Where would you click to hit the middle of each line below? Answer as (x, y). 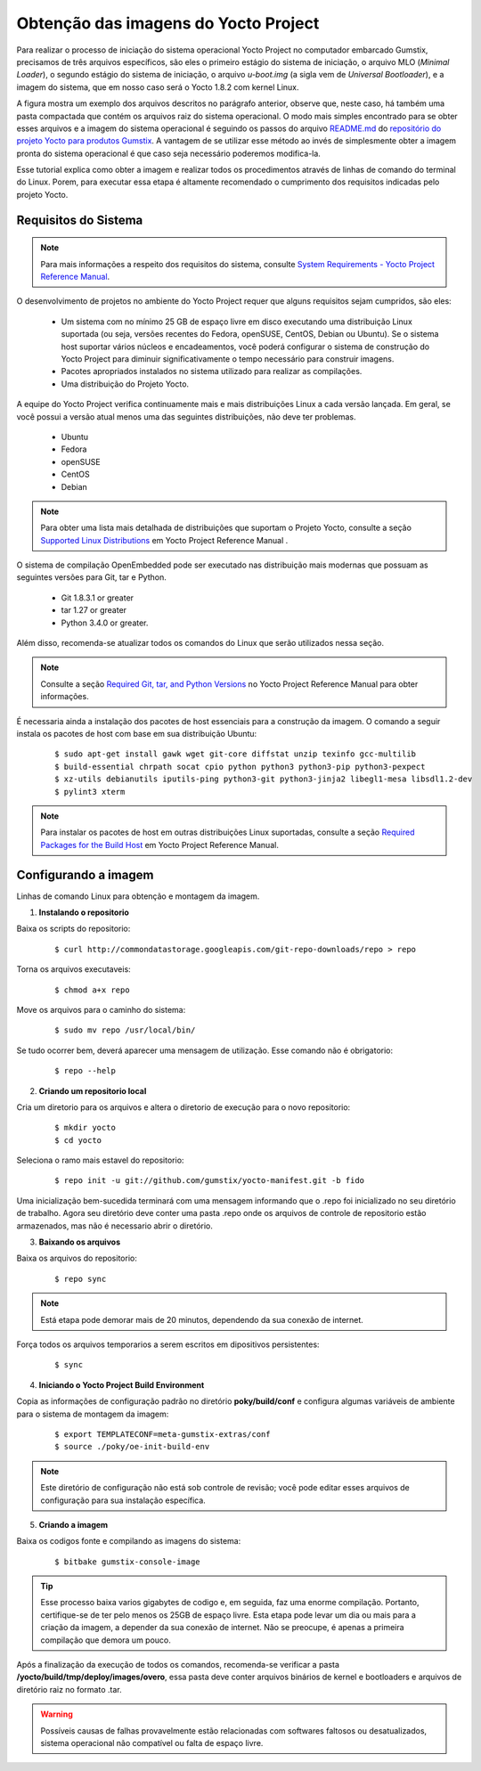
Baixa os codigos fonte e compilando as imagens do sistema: (129, 1541)
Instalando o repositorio (84, 912)
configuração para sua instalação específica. (123, 1500)
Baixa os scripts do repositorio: (73, 929)
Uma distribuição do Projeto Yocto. (125, 384)
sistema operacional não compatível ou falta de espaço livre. (152, 1742)
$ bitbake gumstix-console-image (127, 1562)
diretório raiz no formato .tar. (69, 1689)
